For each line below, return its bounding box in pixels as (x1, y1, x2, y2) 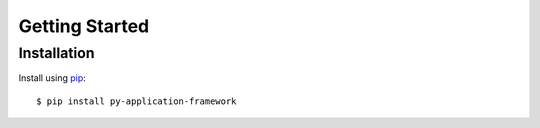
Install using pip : (18, 72, 87, 84)
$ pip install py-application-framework (36, 95, 237, 107)
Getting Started (18, 15, 150, 37)
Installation (18, 44, 95, 62)
